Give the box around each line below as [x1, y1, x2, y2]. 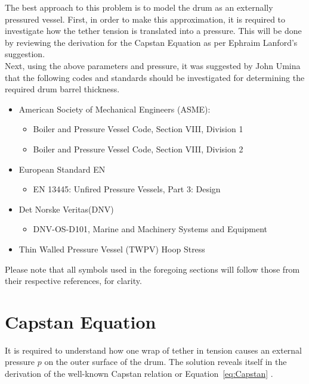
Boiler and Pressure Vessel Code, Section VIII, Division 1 [33, 123, 243, 135]
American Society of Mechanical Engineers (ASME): [18, 102, 211, 115]
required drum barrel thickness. [5, 83, 120, 95]
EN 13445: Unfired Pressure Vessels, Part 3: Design [33, 183, 221, 195]
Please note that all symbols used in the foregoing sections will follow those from [5, 263, 300, 275]
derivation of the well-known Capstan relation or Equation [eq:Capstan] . [5, 367, 273, 379]
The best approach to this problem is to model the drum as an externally [5, 1, 273, 13]
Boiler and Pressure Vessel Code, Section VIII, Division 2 [33, 142, 243, 155]
